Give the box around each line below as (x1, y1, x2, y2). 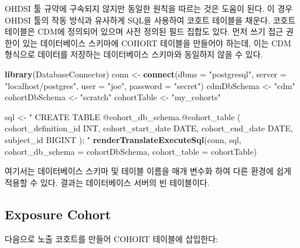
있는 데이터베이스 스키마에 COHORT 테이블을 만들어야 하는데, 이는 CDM (22, 36, 291, 49)
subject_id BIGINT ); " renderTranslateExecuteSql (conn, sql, (5, 133, 241, 145)
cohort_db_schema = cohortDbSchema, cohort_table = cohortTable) (5, 145, 257, 157)
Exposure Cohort (5, 205, 111, 223)
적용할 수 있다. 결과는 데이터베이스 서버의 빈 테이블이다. (5, 176, 210, 188)
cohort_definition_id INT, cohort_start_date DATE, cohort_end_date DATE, (5, 122, 293, 134)
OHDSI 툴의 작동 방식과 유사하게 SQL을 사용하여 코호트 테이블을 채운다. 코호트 (5, 13, 296, 26)
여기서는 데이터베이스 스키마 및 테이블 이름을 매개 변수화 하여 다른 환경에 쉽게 (5, 165, 292, 177)
